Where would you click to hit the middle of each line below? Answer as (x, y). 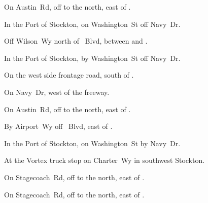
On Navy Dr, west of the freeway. (57, 92)
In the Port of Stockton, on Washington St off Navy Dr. (92, 24)
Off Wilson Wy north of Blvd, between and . (76, 41)
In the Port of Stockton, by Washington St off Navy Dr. (92, 58)
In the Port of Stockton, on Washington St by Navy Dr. (92, 143)
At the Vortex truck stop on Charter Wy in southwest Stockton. (105, 160)
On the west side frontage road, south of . (69, 75)
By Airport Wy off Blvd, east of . (58, 126)
